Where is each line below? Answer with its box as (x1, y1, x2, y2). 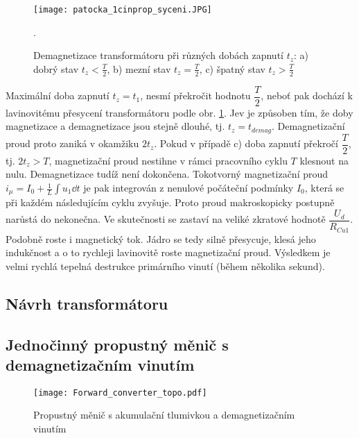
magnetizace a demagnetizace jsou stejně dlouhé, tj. (6, 119, 225, 133)
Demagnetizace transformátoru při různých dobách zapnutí (33, 48, 283, 62)
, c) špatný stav (199, 61, 265, 76)
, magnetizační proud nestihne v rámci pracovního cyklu (49, 153, 288, 167)
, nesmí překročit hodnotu (140, 88, 251, 103)
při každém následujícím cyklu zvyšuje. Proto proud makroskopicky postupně (6, 195, 335, 210)
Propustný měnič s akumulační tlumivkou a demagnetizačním (33, 407, 295, 422)
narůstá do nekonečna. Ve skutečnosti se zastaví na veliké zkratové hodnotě (6, 212, 326, 226)
